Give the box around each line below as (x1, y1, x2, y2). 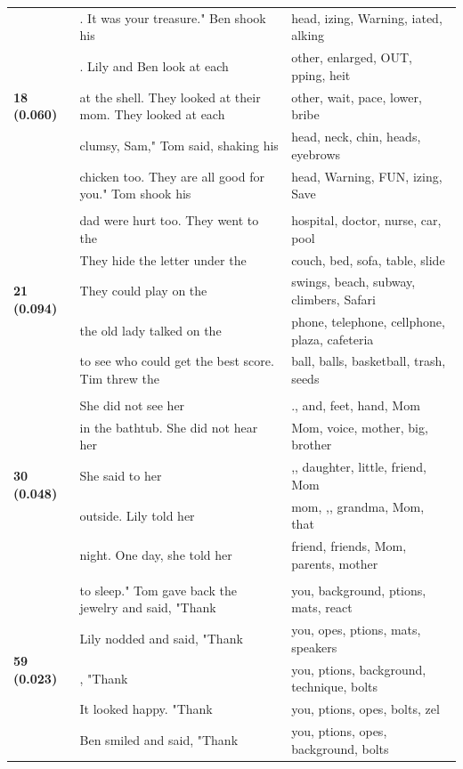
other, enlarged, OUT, (291, 48, 412, 67)
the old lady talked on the (79, 320, 222, 339)
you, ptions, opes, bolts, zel (291, 700, 440, 718)
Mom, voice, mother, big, (291, 417, 428, 436)
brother (291, 435, 332, 454)
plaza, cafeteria (291, 329, 374, 348)
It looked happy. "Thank (79, 700, 213, 718)
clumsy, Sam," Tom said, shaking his (79, 135, 279, 154)
